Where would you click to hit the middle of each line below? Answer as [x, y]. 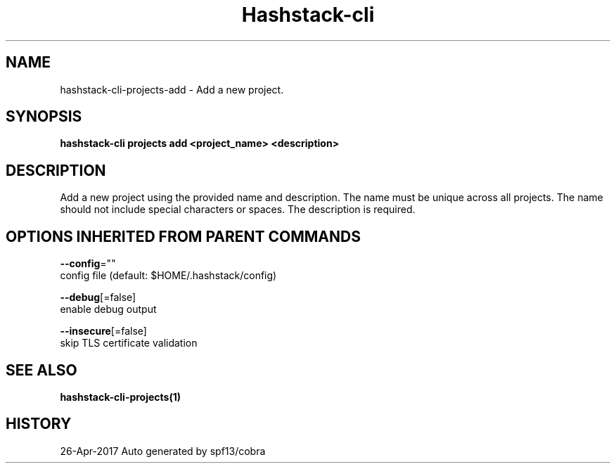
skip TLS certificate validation [129, 343]
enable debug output [108, 309]
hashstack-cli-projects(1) [121, 397]
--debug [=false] [98, 297]
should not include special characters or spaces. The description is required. [238, 210]
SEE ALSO [41, 370]
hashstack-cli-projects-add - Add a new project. [172, 89]
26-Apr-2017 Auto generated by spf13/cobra [163, 451]
